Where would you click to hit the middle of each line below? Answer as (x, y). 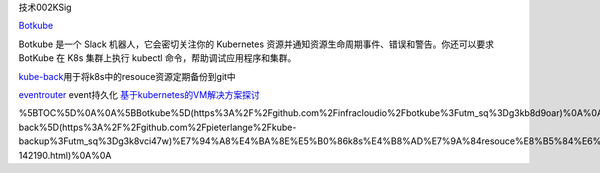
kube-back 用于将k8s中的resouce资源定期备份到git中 (127, 76)
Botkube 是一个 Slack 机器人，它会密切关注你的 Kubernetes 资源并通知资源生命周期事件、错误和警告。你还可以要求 (256, 44)
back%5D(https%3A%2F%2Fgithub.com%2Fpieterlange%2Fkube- (157, 127)
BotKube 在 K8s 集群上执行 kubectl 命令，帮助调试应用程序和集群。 (157, 58)
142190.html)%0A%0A (65, 155)
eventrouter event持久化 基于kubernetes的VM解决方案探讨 (139, 94)
